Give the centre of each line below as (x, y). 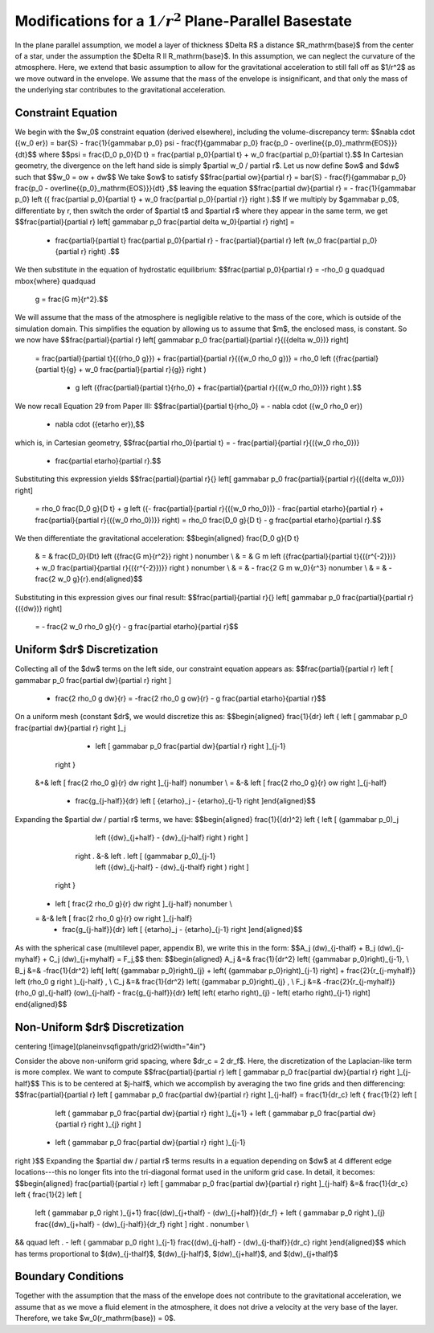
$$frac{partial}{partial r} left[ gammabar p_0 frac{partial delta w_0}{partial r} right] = (155, 222)
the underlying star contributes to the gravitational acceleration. (121, 90)
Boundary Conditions (70, 1276)
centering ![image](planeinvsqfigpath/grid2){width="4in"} (111, 1046)
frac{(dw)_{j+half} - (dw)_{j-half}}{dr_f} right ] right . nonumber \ (142, 1224)
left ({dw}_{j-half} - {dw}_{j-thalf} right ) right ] (172, 867)
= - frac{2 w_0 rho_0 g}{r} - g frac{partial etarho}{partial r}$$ (137, 627)
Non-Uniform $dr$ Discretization (100, 1027)
